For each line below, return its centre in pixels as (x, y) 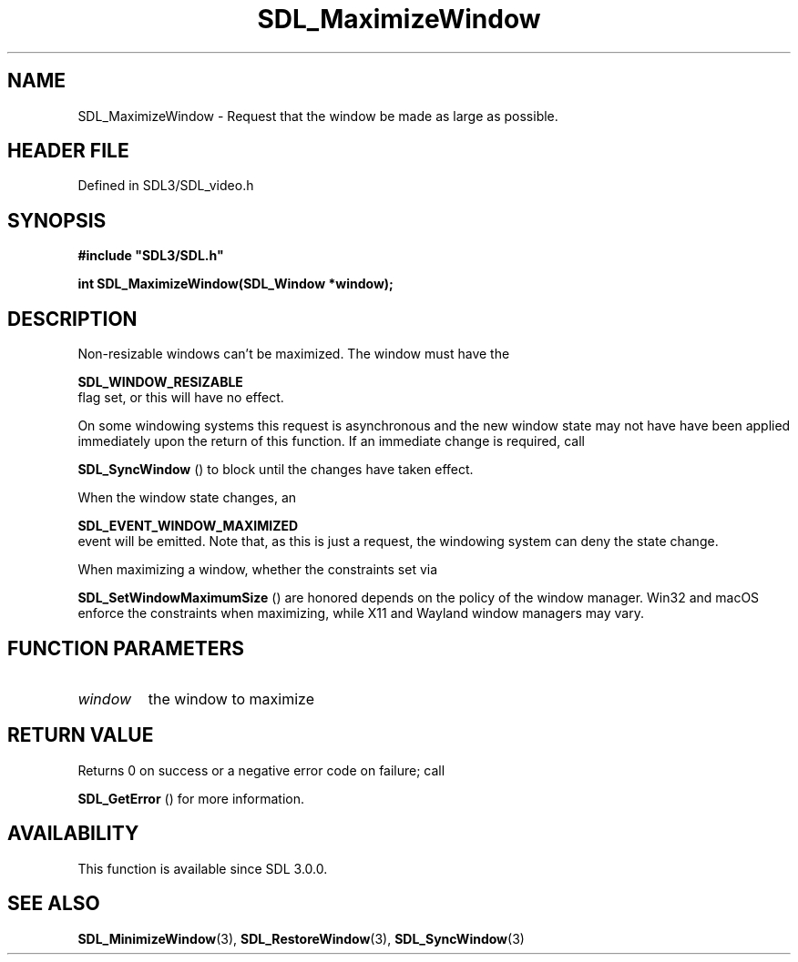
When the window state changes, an (187, 498)
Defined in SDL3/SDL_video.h (166, 186)
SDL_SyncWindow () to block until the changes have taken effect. (276, 470)
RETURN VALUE (81, 735)
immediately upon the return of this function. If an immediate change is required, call (331, 441)
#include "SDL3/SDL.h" (151, 256)
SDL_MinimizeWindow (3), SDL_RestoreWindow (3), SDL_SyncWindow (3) (301, 938)
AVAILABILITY (73, 834)
